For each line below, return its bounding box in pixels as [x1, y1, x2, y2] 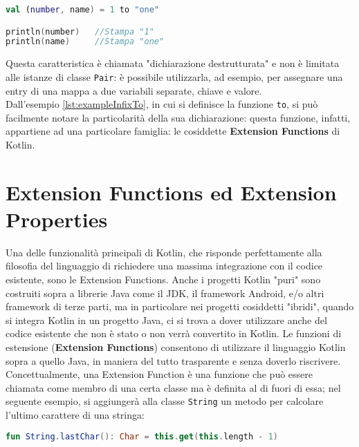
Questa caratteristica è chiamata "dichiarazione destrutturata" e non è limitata [6, 56, 340, 70]
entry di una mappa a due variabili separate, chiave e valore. [6, 83, 262, 97]
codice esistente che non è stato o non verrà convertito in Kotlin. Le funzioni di [6, 326, 342, 341]
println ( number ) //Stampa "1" [6, 26, 154, 37]
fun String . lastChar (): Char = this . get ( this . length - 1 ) [6, 431, 278, 441]
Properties [6, 205, 108, 233]
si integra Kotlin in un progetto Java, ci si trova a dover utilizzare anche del [6, 312, 327, 327]
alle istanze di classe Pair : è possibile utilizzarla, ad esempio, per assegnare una [6, 69, 343, 84]
